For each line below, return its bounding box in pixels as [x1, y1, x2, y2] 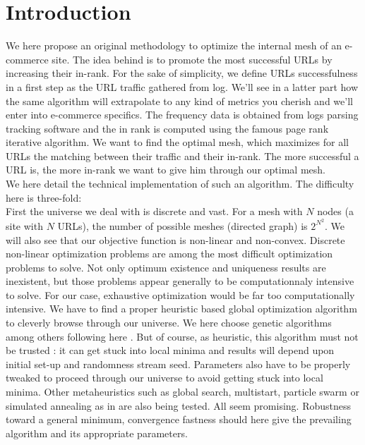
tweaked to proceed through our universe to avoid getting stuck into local [6, 370, 323, 385]
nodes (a [317, 204, 354, 219]
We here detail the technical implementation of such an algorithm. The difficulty [6, 176, 354, 191]
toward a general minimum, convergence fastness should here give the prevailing [6, 412, 352, 427]
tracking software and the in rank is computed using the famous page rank [6, 121, 329, 135]
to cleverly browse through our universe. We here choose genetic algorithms [6, 315, 332, 330]
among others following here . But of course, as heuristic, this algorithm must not [6, 329, 359, 343]
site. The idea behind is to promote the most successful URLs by [52, 51, 333, 66]
